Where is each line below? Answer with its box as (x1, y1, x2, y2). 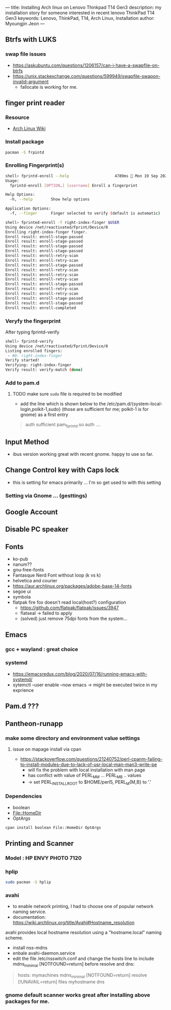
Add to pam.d (5, 379, 40, 386)
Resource (5, 114, 30, 121)
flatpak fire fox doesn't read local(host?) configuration (12, 599, 126, 606)
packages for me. (5, 998, 50, 1005)
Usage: (5, 178, 19, 183)
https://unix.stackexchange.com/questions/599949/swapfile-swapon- (12, 73, 161, 79)
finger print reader (5, 99, 65, 108)
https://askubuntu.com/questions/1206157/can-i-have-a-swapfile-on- (12, 62, 160, 68)
